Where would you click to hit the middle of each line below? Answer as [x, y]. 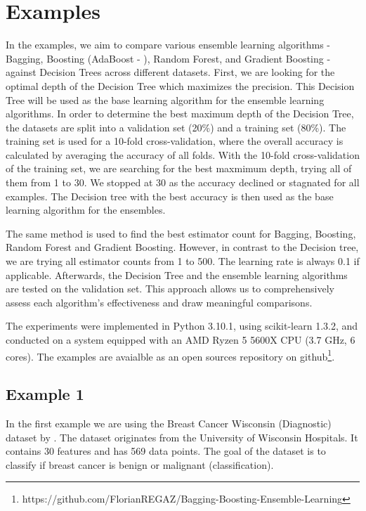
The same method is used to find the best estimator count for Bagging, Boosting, [181, 233]
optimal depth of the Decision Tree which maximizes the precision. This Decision [180, 85]
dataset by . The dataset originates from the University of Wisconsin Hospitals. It [182, 437]
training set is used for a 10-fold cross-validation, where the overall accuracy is [175, 141]
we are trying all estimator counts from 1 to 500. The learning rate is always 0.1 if [183, 261]
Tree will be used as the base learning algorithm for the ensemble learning [165, 99]
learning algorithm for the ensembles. [86, 210]
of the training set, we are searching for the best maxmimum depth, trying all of [179, 168]
